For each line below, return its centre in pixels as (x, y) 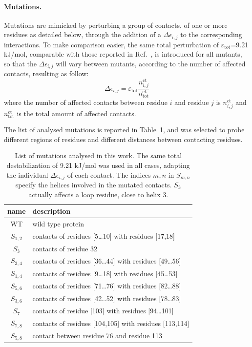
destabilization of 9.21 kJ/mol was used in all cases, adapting (98, 165)
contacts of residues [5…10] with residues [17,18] (104, 236)
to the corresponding (211, 34)
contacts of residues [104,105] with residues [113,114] (111, 323)
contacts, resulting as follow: (46, 73)
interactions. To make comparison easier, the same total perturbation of (111, 44)
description (52, 211)
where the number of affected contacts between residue (86, 102)
